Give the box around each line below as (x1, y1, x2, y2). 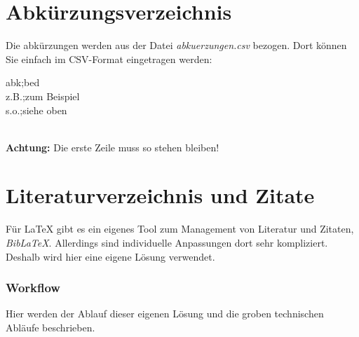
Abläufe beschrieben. (6, 320, 95, 334)
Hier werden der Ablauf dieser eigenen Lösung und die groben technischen (6, 306, 324, 321)
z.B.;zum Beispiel (6, 88, 80, 103)
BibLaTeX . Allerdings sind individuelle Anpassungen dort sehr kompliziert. (6, 235, 328, 249)
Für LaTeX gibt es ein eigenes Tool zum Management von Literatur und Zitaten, (6, 221, 354, 236)
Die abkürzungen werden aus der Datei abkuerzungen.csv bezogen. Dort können (6, 38, 347, 53)
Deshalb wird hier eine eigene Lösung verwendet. (6, 249, 215, 263)
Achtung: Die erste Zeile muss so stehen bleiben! (6, 139, 219, 154)
